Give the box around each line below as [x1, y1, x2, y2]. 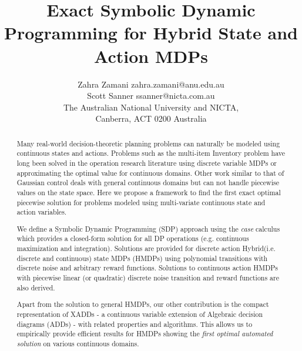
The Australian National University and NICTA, [63, 101, 239, 113]
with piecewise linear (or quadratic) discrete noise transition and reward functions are [16, 273, 279, 283]
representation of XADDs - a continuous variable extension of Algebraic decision [16, 309, 263, 319]
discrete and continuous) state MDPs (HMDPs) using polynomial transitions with [16, 253, 268, 263]
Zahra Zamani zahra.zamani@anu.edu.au [78, 78, 224, 90]
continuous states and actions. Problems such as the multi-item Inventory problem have [16, 148, 285, 158]
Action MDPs [94, 44, 208, 68]
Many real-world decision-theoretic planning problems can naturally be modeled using [16, 138, 280, 148]
